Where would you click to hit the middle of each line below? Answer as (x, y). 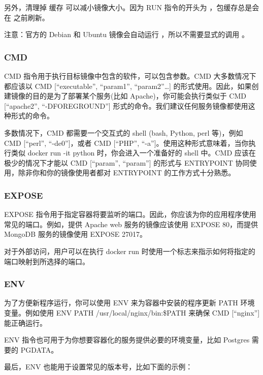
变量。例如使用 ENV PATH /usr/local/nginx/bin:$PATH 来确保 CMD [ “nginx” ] (132, 312)
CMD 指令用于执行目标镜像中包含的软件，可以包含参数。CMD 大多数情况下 (130, 76)
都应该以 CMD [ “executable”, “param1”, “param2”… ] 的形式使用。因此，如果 (128, 86)
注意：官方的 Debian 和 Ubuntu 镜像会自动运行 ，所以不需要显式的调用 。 (127, 34)
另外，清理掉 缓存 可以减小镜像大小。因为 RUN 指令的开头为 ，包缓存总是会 (132, 7)
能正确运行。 (25, 322)
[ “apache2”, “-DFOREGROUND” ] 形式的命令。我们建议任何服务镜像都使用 (126, 105)
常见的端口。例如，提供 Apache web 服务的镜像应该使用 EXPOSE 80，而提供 (131, 224)
